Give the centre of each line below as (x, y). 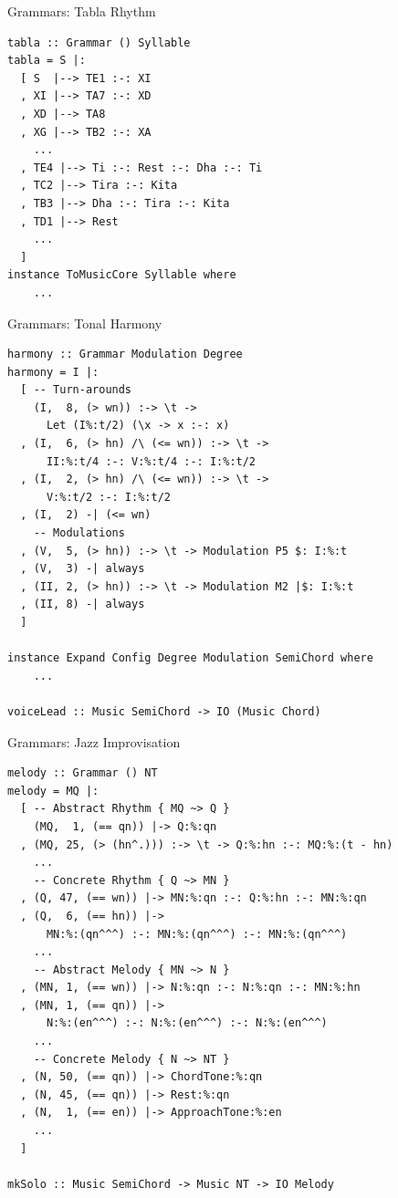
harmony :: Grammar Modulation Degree (125, 354)
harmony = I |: (53, 372)
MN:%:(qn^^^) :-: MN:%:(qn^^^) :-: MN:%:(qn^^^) (197, 934)
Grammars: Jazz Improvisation (94, 741)
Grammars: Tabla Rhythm (82, 11)
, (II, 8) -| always (83, 604)
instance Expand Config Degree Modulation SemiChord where (190, 658)
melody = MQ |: (53, 791)
